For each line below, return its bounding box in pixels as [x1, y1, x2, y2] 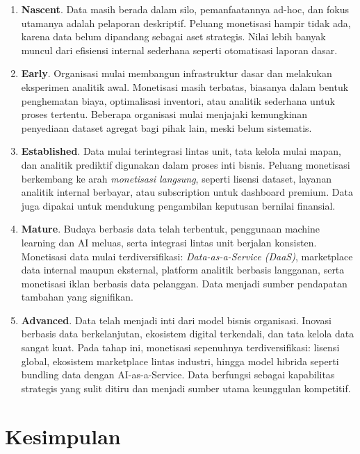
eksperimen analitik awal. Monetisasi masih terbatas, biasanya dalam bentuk [21, 79, 349, 94]
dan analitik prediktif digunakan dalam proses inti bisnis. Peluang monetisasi [21, 157, 350, 171]
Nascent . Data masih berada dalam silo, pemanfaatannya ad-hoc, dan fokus [21, 2, 349, 16]
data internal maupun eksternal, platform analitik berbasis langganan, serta [21, 262, 345, 277]
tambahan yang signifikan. [21, 289, 133, 304]
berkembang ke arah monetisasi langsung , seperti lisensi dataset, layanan [21, 171, 332, 185]
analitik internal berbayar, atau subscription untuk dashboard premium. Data [21, 185, 353, 199]
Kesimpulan [5, 421, 121, 450]
